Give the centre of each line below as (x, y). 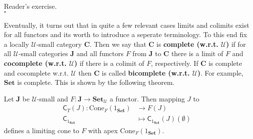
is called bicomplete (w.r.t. (146, 72)
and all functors (100, 53)
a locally (17, 44)
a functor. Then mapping (147, 98)
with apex (103, 130)
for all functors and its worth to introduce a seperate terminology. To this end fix (126, 34)
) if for (236, 44)
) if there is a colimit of (109, 63)
